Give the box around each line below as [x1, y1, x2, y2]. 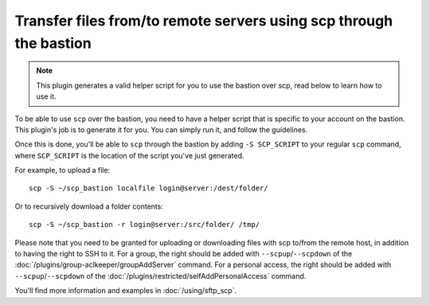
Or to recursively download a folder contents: [14, 201, 163, 211]
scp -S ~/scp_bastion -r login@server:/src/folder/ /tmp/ [29, 220, 260, 229]
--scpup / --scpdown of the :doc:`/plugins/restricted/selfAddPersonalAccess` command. [14, 271, 307, 280]
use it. [36, 92, 57, 101]
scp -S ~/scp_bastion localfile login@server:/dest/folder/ [29, 184, 268, 193]
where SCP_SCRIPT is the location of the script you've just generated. [14, 151, 244, 160]
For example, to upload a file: [14, 166, 111, 175]
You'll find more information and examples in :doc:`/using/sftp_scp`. [14, 286, 237, 295]
